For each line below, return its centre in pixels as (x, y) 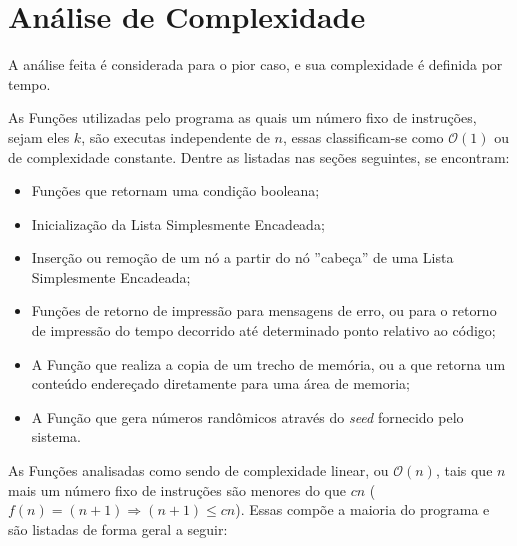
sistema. (56, 436)
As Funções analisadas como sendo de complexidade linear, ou (198, 470)
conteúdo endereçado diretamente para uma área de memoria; (220, 383)
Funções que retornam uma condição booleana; (175, 190)
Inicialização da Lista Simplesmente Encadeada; (178, 223)
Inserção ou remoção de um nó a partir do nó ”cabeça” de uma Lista (242, 257)
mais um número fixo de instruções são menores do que (177, 489)
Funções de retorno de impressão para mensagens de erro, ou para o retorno (264, 310)
